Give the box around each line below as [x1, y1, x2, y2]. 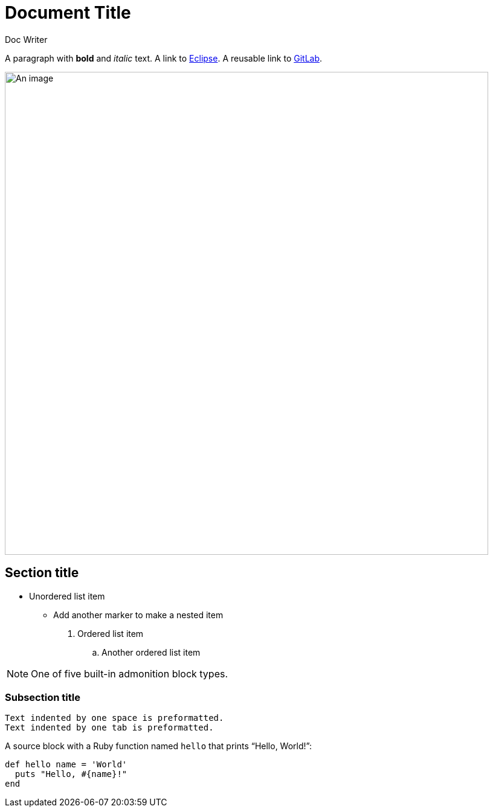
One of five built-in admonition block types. [31, 667, 228, 680]
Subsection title [5, 691, 80, 703]
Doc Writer [5, 34, 48, 45]
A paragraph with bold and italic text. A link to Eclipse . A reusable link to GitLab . [5, 53, 323, 63]
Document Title [5, 2, 131, 23]
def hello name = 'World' [5, 759, 127, 770]
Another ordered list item [101, 647, 201, 657]
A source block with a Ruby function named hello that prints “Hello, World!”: [5, 741, 312, 752]
